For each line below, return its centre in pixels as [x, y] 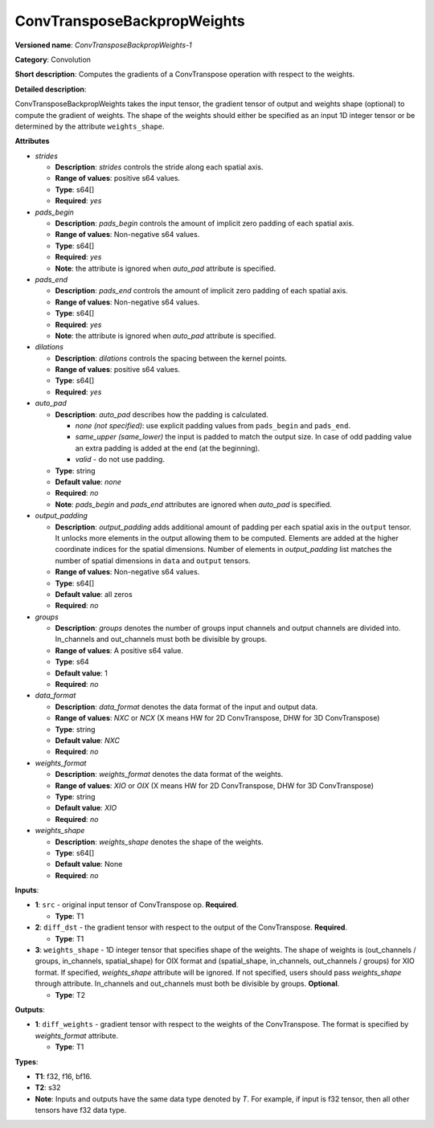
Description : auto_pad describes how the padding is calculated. [162, 415]
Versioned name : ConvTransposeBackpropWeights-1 [103, 45]
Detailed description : [51, 89]
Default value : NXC [88, 740]
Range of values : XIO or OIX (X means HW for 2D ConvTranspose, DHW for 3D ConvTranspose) [214, 785]
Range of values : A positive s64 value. [119, 650]
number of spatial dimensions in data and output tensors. [153, 560]
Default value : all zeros [94, 594]
